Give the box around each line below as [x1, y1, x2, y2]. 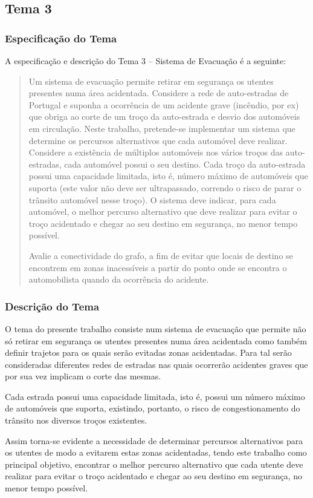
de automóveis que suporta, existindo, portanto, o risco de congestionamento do [5, 402, 300, 414]
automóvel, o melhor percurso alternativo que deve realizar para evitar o [28, 205, 297, 218]
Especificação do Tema [5, 30, 117, 45]
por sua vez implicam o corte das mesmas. [5, 370, 161, 382]
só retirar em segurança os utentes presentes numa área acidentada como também [5, 334, 307, 347]
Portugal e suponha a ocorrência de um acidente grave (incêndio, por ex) [28, 98, 299, 111]
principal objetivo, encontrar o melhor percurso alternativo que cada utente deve [5, 457, 303, 470]
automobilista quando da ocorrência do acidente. [28, 273, 209, 286]
